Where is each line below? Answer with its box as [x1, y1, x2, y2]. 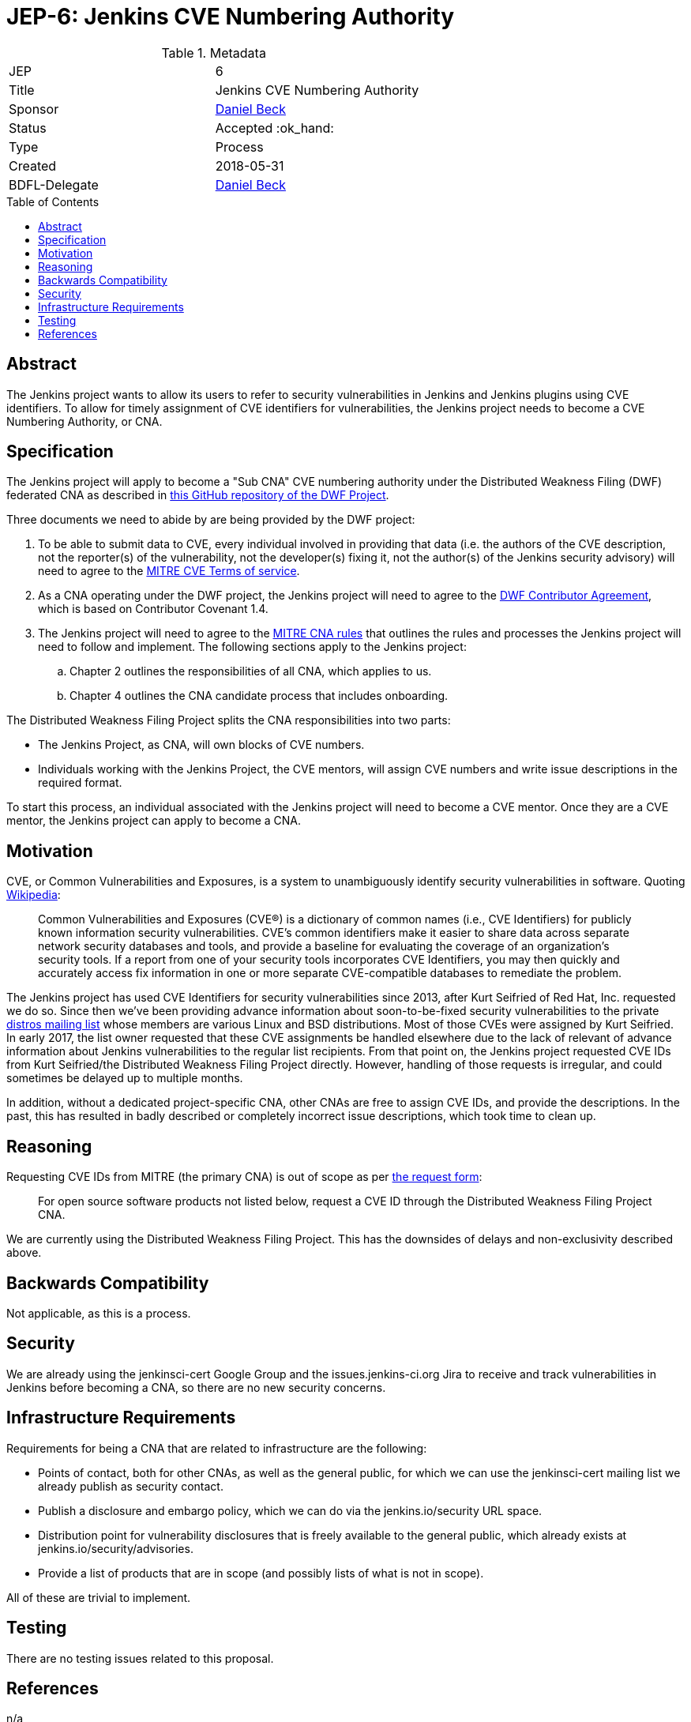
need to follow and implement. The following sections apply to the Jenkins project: [38, 640, 467, 654]
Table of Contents [6, 194, 100, 209]
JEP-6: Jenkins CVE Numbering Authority [6, 3, 455, 30]
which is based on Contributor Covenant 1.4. [38, 602, 269, 616]
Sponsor [9, 100, 59, 117]
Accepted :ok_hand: [215, 119, 334, 136]
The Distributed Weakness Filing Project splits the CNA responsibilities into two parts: [6, 713, 451, 728]
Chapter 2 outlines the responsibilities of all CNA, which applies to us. [69, 664, 432, 679]
